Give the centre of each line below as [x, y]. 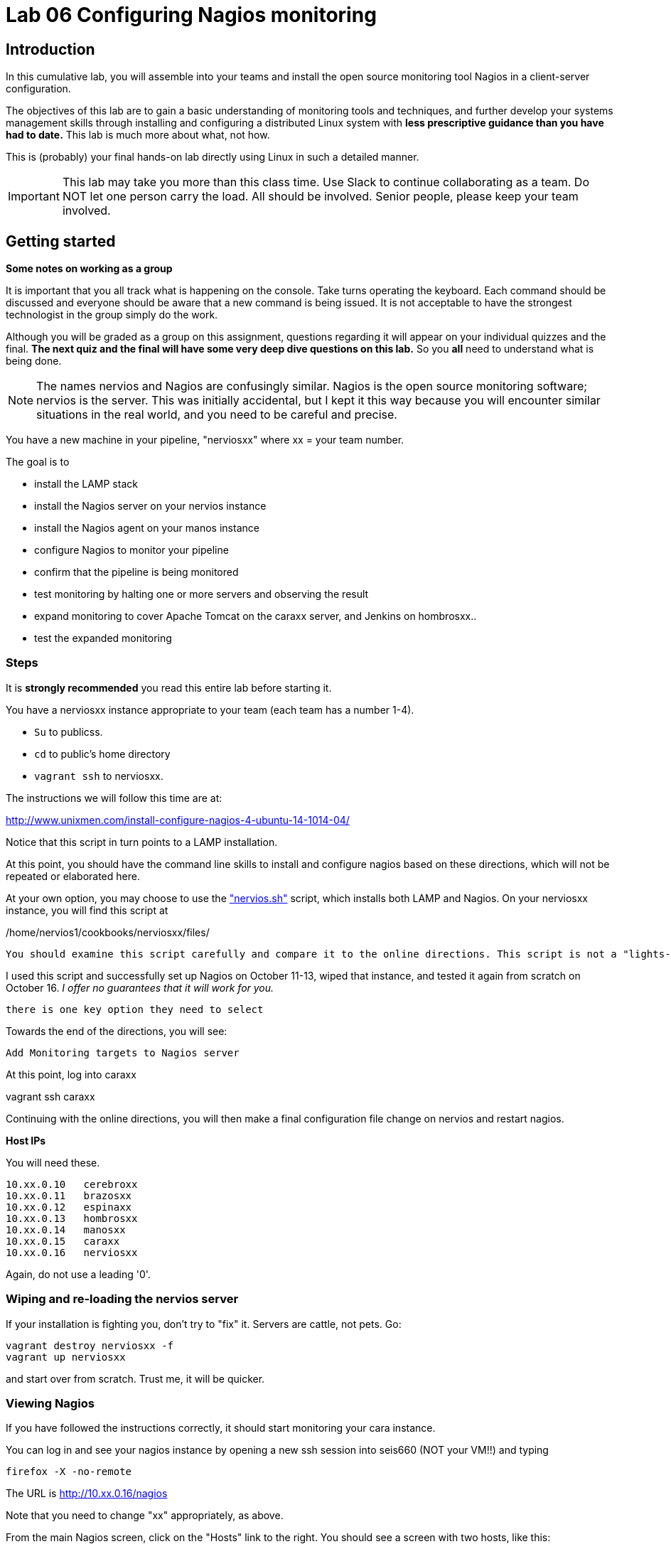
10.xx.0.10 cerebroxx [72, 1184]
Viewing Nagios [50, 1403]
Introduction [50, 49]
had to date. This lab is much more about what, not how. [138, 135]
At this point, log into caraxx [71, 1074]
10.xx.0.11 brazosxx [69, 1195]
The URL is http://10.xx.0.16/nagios [87, 1494]
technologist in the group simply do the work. [112, 315]
